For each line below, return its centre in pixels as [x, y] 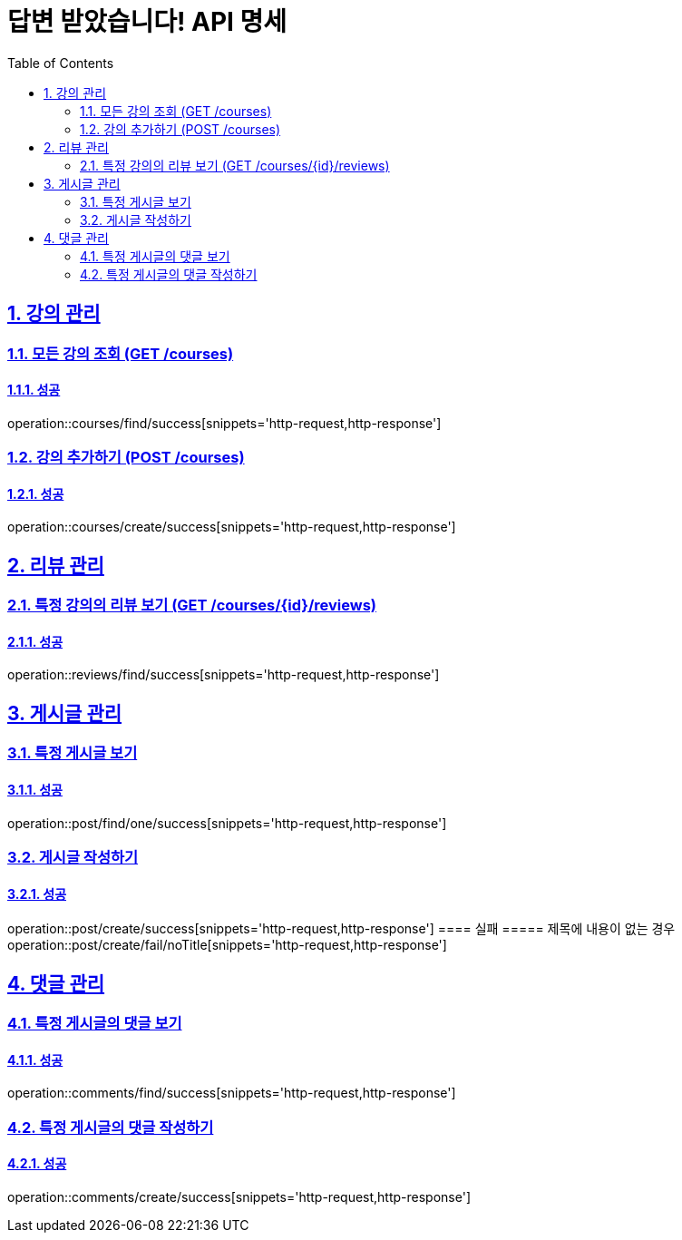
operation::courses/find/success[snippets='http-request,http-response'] [224, 423]
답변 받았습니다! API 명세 [147, 22]
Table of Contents [61, 63]
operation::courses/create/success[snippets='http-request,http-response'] [232, 527]
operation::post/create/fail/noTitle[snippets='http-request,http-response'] [227, 945]
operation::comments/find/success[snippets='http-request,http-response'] [232, 1093]
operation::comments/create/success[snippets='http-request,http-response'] [239, 1196]
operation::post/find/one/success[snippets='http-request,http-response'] [227, 823]
